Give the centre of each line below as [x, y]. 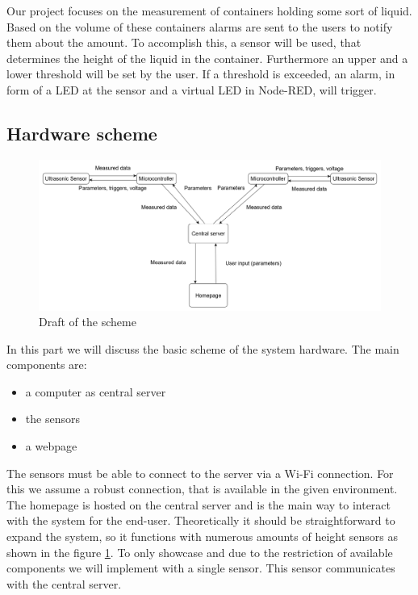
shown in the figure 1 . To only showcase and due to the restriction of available [200, 552]
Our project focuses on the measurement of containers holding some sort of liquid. [209, 10]
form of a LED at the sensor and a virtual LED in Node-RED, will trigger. [192, 89]
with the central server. [64, 583]
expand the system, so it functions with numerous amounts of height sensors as [202, 536]
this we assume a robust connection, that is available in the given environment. [202, 489]
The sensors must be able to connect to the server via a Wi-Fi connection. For [200, 473]
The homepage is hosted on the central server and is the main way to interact [199, 504]
